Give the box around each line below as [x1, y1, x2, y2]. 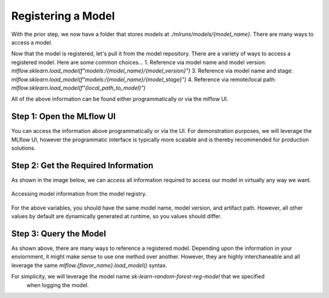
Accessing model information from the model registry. [11, 190, 147, 197]
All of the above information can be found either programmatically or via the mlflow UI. [11, 95, 228, 103]
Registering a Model [11, 9, 115, 23]
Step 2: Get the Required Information [11, 160, 154, 171]
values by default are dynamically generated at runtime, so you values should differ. [11, 213, 222, 220]
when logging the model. [26, 281, 90, 289]
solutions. [11, 144, 36, 152]
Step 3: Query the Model [11, 229, 107, 239]
